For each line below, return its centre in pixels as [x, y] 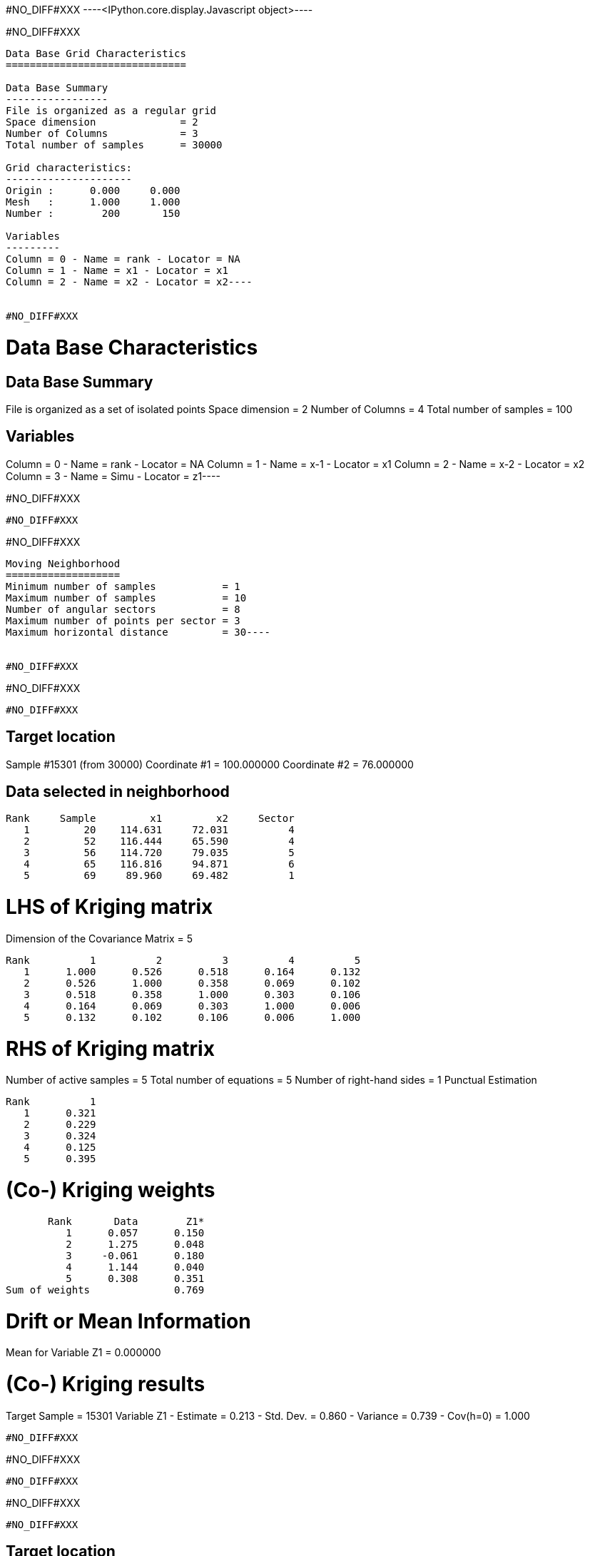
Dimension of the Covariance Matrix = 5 [100, 938]
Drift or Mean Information [128, 1321]
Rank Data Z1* [126, 1221]
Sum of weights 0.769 [105, 1290]
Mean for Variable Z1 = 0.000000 [83, 1353]
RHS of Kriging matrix [110, 1048]
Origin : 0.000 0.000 [93, 190]
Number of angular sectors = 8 [123, 609]
